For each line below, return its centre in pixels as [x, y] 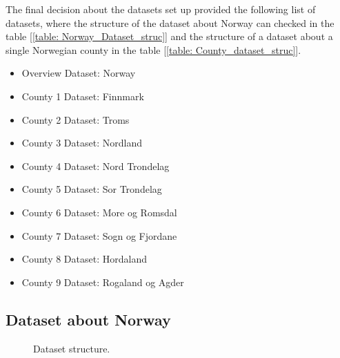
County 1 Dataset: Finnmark [83, 96]
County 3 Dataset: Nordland [82, 143]
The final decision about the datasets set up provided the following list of [161, 9]
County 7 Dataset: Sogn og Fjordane [99, 235]
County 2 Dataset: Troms [76, 119]
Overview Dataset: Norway [79, 73]
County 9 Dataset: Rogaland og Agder [103, 282]
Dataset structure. [72, 348]
